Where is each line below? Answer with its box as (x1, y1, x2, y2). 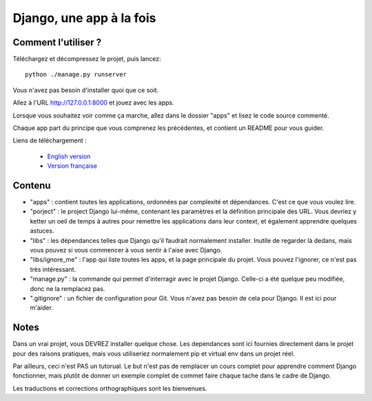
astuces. (30, 227, 54, 235)
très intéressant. (30, 265, 76, 273)
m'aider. (30, 303, 53, 312)
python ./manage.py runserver (25, 71, 127, 78)
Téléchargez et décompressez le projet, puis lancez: (12, 55, 161, 63)
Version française (47, 162, 98, 170)
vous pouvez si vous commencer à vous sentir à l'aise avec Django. (30, 246, 223, 254)
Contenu (12, 180, 51, 191)
